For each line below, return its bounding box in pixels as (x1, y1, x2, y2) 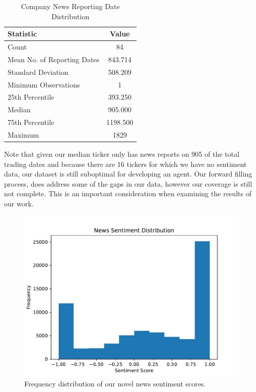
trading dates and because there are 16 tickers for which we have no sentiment (4, 158, 247, 169)
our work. (4, 198, 34, 208)
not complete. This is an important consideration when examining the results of (4, 188, 251, 199)
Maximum (8, 129, 39, 140)
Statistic (8, 28, 37, 39)
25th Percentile (8, 92, 55, 102)
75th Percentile (8, 117, 55, 127)
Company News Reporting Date (21, 1, 120, 11)
